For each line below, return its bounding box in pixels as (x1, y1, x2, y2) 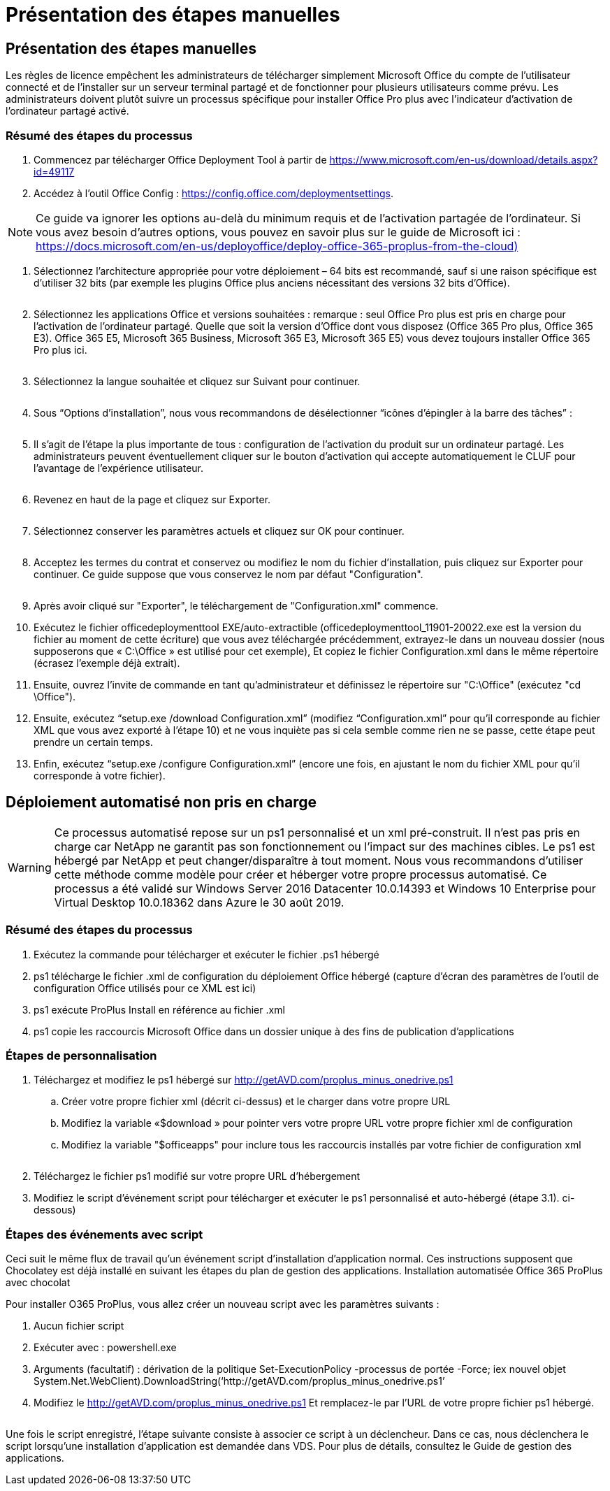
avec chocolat (6, 1276, 71, 1289)
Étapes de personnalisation (6, 1048, 157, 1063)
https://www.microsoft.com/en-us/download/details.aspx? (329, 153, 598, 166)
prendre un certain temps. (34, 735, 153, 748)
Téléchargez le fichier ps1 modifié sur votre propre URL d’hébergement (34, 1170, 361, 1183)
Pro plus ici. (34, 343, 87, 356)
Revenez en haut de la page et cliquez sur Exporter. (34, 493, 271, 505)
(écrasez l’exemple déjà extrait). (34, 656, 180, 669)
